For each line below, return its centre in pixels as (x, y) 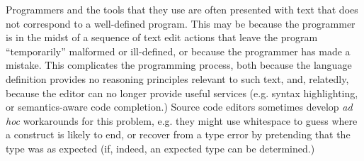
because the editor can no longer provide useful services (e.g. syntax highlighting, (182, 93)
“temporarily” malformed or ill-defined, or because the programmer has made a (178, 51)
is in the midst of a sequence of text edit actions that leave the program (162, 37)
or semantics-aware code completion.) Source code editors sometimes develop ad (179, 107)
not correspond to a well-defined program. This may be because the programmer (181, 23)
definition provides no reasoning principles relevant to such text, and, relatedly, (177, 78)
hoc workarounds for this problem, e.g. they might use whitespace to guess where (182, 120)
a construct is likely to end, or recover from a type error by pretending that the (178, 134)
